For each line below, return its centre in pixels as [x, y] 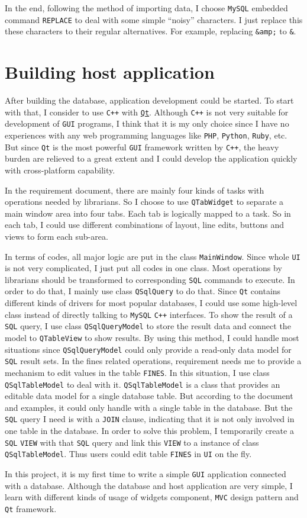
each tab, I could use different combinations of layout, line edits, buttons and [145, 225]
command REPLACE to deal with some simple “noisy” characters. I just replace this [154, 19]
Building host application [110, 72]
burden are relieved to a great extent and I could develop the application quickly [151, 158]
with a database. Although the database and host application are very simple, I [149, 485]
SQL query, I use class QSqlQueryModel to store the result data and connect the [148, 326]
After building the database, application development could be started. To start [149, 100]
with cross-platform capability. [60, 170]
